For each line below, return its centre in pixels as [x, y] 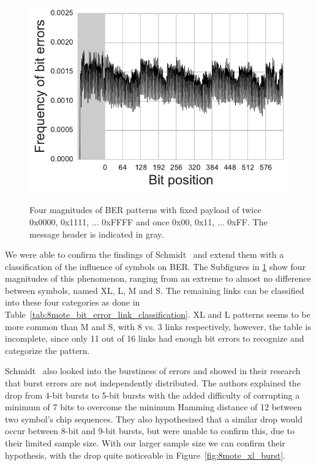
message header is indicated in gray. [97, 234]
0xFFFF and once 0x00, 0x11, [158, 221]
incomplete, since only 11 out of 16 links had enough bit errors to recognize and [155, 338]
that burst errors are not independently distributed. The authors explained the [153, 383]
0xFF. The [247, 221]
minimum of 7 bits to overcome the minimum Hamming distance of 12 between [154, 407]
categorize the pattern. [47, 350]
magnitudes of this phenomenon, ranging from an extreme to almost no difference [158, 278]
